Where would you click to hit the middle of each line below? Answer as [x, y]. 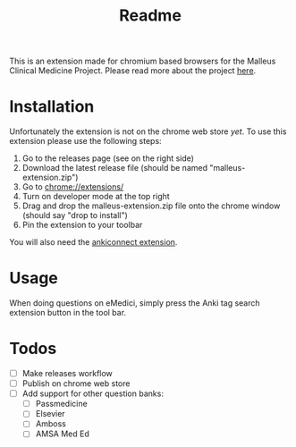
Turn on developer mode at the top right [96, 197]
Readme [150, 16]
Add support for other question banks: [93, 393]
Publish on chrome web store [76, 384]
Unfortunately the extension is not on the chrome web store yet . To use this [148, 131]
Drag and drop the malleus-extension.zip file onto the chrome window [151, 206]
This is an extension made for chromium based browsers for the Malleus [143, 61]
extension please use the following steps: [86, 141]
